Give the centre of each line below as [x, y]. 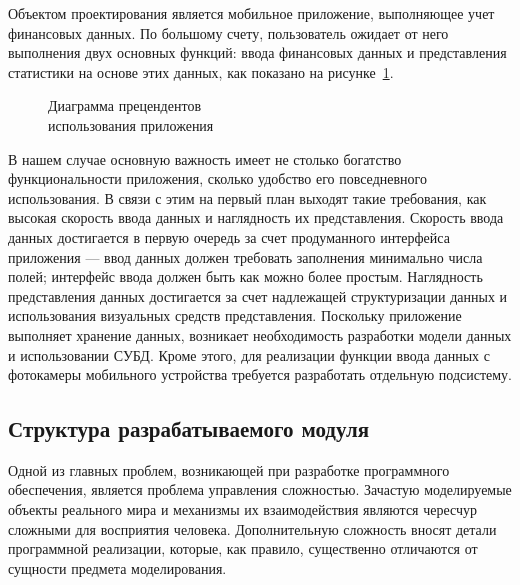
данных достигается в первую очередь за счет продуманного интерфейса [229, 236]
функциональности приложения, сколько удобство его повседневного [217, 178]
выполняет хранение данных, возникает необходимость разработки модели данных [260, 334]
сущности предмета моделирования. [117, 567]
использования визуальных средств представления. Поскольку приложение [235, 315]
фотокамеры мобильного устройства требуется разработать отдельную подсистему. [260, 374]
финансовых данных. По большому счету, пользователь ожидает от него [228, 32]
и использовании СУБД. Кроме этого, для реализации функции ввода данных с [249, 354]
